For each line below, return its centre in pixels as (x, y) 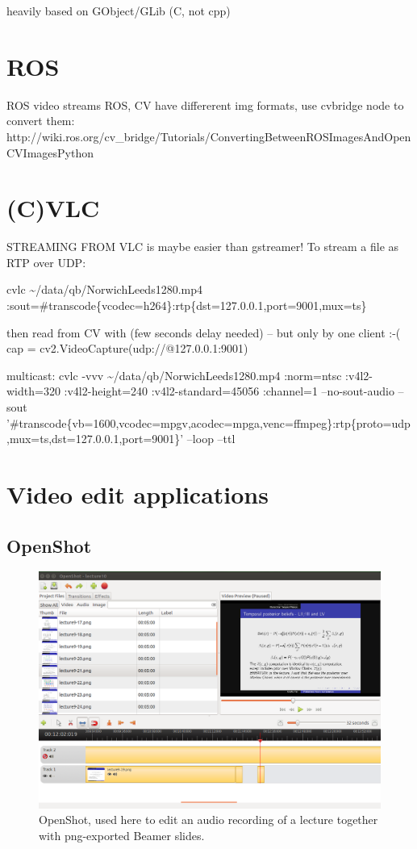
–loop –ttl (211, 439)
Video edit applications (138, 494)
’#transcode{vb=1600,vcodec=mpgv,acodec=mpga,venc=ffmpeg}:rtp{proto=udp (208, 422)
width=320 (33, 391)
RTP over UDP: (46, 262)
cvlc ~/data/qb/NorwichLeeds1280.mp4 (104, 289)
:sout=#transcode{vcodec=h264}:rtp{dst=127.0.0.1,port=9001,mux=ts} (187, 305)
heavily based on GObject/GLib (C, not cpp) (119, 10)
